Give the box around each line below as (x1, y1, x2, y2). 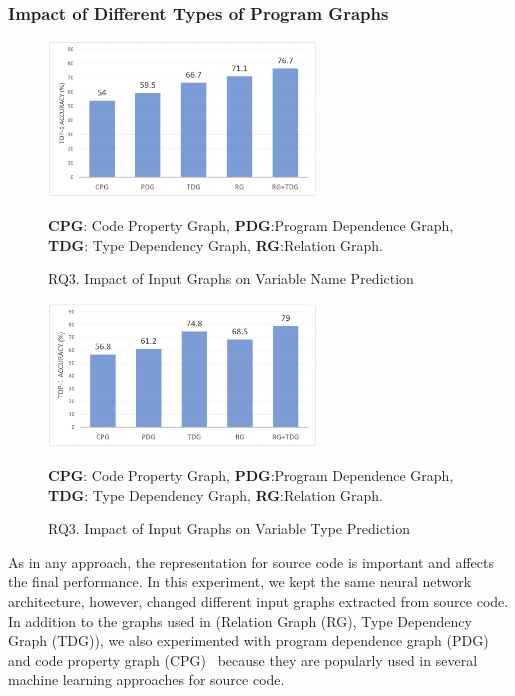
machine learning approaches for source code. (8, 669, 285, 690)
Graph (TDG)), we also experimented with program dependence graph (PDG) (8, 630, 489, 651)
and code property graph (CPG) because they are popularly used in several (8, 649, 478, 670)
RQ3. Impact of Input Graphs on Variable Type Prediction (48, 518, 410, 539)
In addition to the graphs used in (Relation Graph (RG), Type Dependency (8, 610, 472, 631)
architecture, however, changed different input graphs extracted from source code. (8, 590, 509, 611)
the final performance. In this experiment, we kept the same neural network (8, 571, 472, 592)
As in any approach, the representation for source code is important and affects (8, 551, 494, 572)
